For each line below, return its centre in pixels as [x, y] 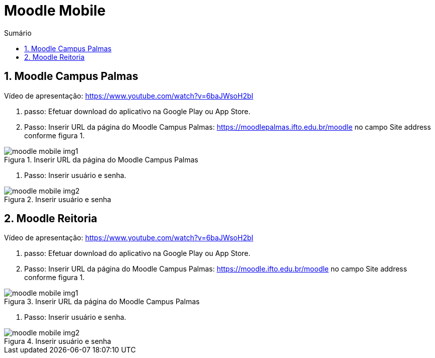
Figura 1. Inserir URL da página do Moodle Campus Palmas [101, 159]
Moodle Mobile [55, 11]
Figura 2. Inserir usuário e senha [58, 199]
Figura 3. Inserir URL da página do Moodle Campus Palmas [102, 302]
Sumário [18, 33]
